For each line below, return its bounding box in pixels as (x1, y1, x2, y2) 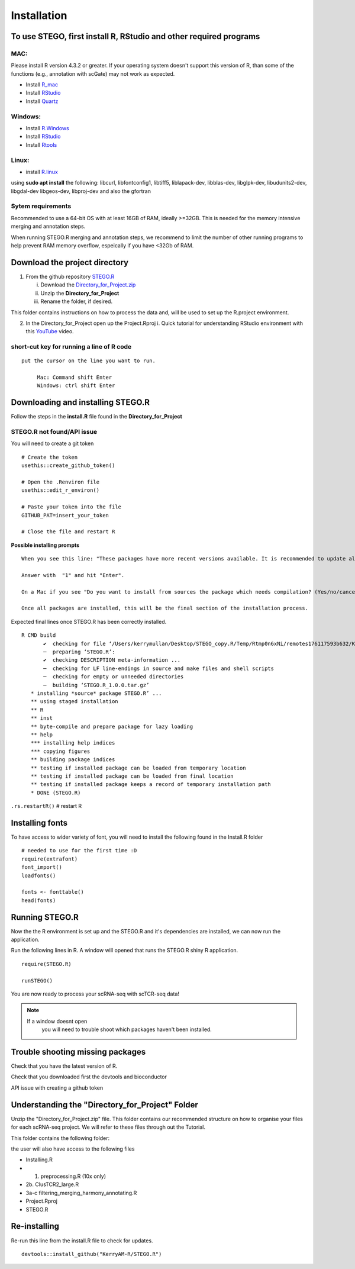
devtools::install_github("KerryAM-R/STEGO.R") (21, 1251, 162, 1257)
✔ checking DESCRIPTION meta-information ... (43, 657, 180, 664)
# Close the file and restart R (21, 529, 115, 535)
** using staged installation (30, 698, 118, 705)
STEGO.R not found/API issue (11, 428, 98, 436)
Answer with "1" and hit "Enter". (21, 572, 125, 578)
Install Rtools (25, 141, 57, 148)
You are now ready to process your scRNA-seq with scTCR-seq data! (11, 990, 180, 997)
